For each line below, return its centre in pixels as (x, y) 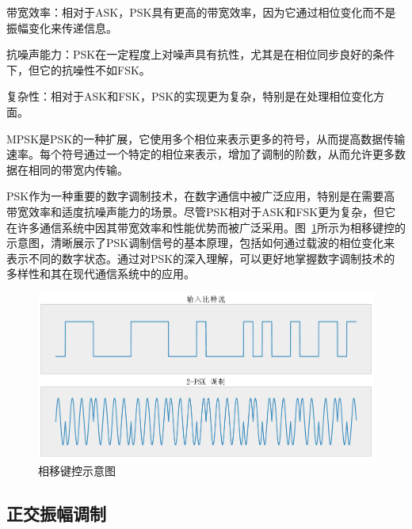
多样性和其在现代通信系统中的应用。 (101, 274)
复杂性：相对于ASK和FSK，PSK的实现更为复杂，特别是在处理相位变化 (190, 96)
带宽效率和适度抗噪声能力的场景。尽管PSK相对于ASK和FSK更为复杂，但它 (201, 211)
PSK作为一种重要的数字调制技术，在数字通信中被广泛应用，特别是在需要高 (201, 196)
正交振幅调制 (56, 513)
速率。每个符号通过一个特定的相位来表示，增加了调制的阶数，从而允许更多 (200, 154)
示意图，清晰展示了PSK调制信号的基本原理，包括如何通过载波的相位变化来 (201, 243)
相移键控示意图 (77, 470)
